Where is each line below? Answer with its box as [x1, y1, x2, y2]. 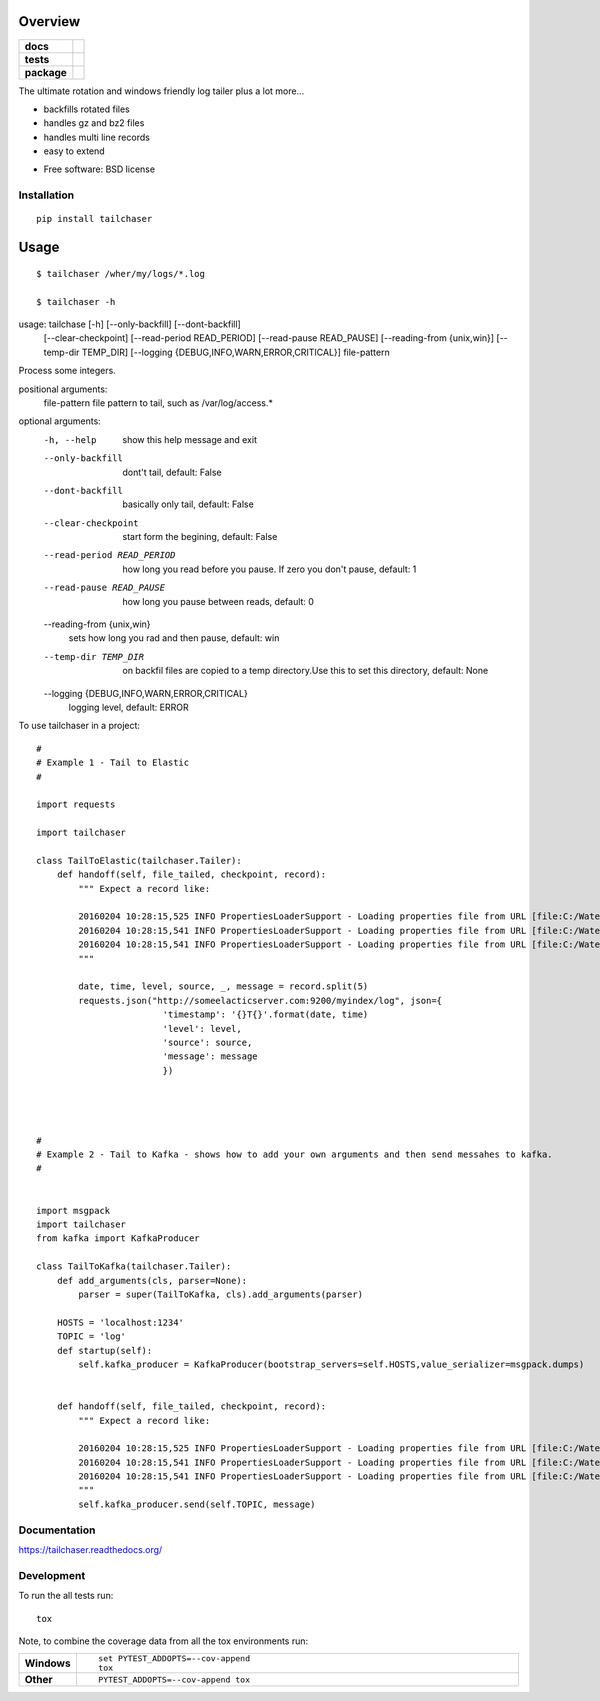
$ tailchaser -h [36, 296, 116, 307]
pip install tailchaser [36, 213, 153, 225]
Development [18, 1568, 86, 1582]
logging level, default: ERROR [68, 701, 189, 713]
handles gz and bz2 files [43, 117, 145, 129]
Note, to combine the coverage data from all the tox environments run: [18, 1635, 309, 1647]
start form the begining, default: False [122, 531, 278, 543]
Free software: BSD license [43, 163, 155, 175]
